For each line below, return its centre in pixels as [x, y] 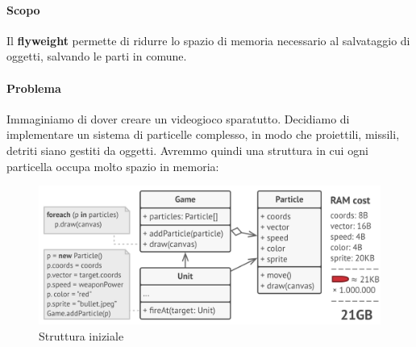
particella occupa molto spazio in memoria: [113, 166]
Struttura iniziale [81, 336]
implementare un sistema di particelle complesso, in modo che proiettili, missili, [203, 134]
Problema [34, 88]
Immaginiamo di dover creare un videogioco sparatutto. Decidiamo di [178, 118]
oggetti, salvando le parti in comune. [97, 56]
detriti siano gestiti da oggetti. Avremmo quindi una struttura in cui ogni [187, 150]
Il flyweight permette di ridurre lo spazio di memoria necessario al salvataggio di [208, 40]
